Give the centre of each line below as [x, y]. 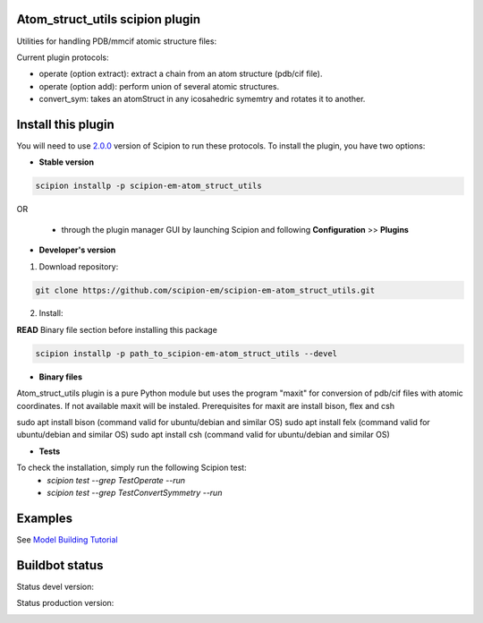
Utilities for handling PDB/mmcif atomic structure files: [117, 41]
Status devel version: [55, 586]
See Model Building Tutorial [67, 539]
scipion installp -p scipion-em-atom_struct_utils [149, 186]
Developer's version [77, 250]
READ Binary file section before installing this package [117, 329]
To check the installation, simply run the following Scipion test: [131, 468]
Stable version [66, 162]
